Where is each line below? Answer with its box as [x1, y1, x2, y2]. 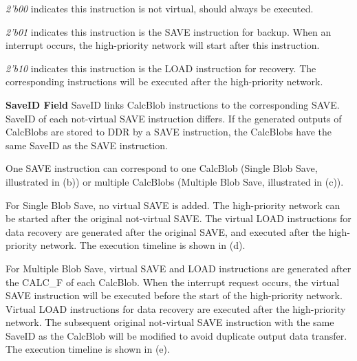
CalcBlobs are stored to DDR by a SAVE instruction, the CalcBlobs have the [6, 124, 332, 139]
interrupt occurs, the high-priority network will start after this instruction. [6, 38, 320, 52]
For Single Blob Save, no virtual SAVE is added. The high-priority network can [6, 197, 340, 212]
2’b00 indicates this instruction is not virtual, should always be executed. [6, 1, 314, 15]
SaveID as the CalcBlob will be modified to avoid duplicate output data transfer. [6, 328, 347, 342]
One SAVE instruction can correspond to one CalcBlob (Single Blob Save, [6, 161, 318, 175]
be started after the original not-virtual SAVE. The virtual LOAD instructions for [6, 211, 351, 226]
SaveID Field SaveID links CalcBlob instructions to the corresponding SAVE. [6, 97, 340, 111]
